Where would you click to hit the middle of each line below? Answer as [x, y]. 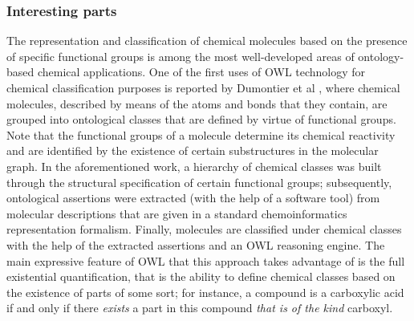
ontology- [381, 56]
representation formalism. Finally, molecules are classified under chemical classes [204, 229]
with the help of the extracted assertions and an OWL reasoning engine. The [196, 244]
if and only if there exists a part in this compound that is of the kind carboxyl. [200, 308]
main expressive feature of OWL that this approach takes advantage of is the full [206, 260]
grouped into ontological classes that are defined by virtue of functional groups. [201, 119]
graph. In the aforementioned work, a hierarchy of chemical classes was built [194, 166]
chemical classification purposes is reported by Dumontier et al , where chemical [203, 87]
